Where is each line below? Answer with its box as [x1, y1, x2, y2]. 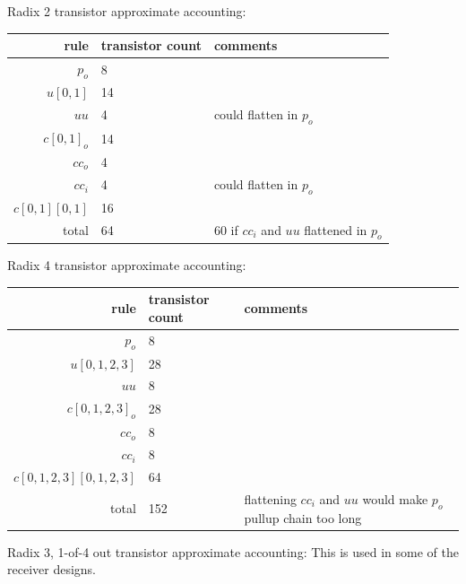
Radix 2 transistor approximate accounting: [7, 2, 246, 20]
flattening [244, 489, 297, 508]
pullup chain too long [244, 508, 362, 527]
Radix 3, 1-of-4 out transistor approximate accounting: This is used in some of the [7, 542, 459, 561]
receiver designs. [7, 560, 96, 579]
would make [362, 489, 428, 508]
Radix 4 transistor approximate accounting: [7, 255, 246, 274]
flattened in [304, 220, 367, 239]
